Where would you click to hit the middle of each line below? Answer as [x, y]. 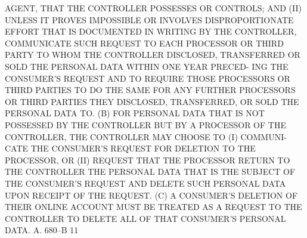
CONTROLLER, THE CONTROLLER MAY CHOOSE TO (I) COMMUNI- [146, 136]
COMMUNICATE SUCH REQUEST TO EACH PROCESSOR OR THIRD [144, 43]
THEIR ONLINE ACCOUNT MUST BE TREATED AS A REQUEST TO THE [153, 207]
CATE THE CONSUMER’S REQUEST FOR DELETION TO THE [130, 148]
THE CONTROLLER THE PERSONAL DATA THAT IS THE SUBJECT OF [150, 171]
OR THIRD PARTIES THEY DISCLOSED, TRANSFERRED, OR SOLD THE [152, 101]
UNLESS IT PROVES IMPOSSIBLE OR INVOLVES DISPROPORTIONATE [149, 19]
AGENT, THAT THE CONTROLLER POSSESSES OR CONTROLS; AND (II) [153, 8]
